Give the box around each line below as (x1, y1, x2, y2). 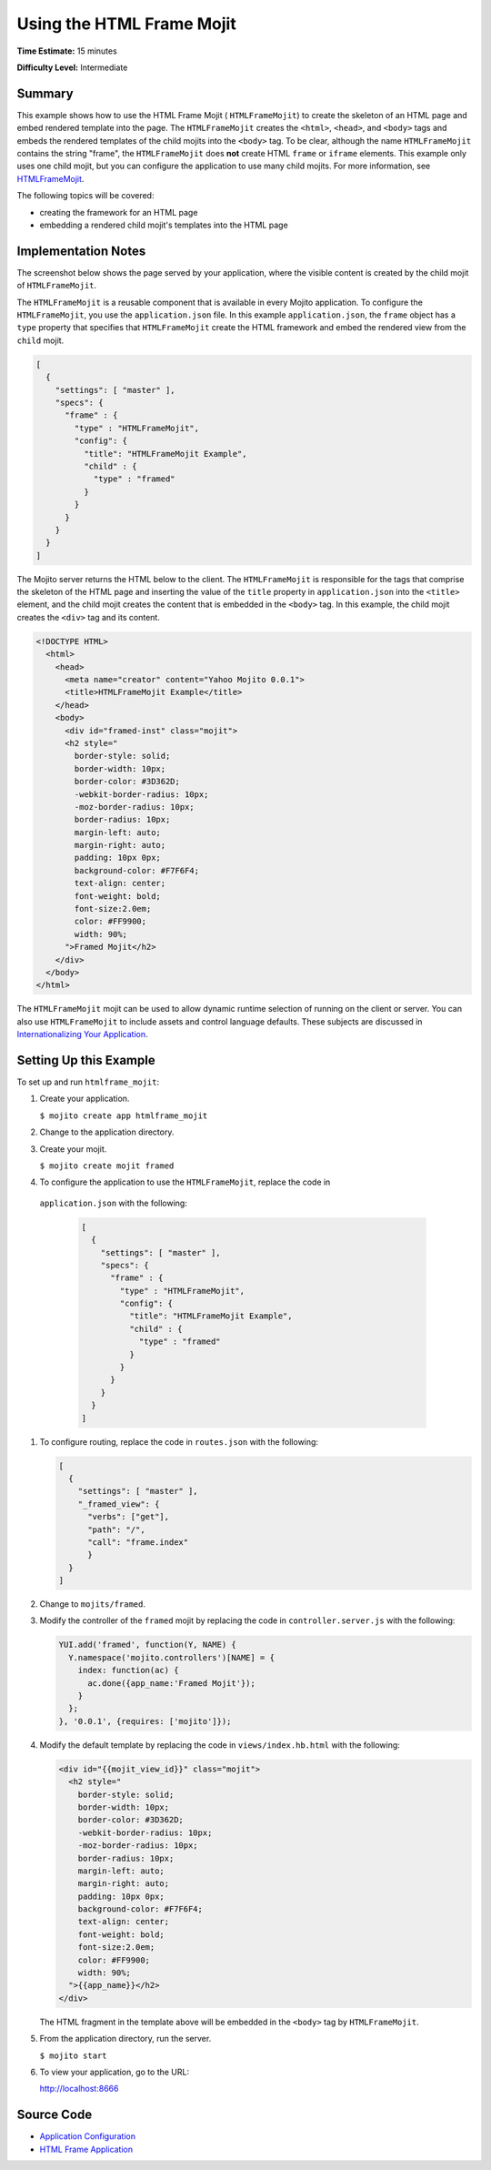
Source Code (16, 2107, 93, 2123)
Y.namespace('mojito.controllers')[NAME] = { (68, 1652, 275, 1662)
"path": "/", (87, 1524, 145, 1535)
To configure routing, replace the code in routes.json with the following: (39, 1436, 318, 1447)
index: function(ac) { (77, 1665, 179, 1676)
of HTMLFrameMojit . (16, 280, 97, 291)
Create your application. (39, 1093, 130, 1105)
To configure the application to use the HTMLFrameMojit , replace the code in (39, 1176, 331, 1187)
